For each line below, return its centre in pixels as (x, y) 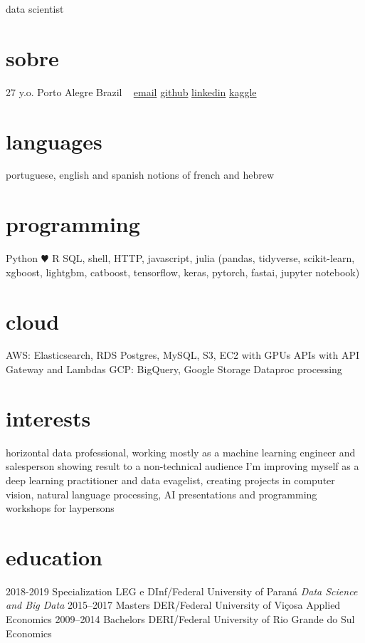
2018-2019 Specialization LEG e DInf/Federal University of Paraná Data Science (182, 591)
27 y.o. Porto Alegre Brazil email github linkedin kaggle (131, 92)
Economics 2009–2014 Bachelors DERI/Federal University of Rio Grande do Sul (180, 619)
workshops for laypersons (60, 508)
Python (22, 258)
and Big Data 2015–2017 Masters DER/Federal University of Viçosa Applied (173, 605)
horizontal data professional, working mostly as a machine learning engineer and (181, 452)
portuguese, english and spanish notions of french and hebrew (140, 175)
